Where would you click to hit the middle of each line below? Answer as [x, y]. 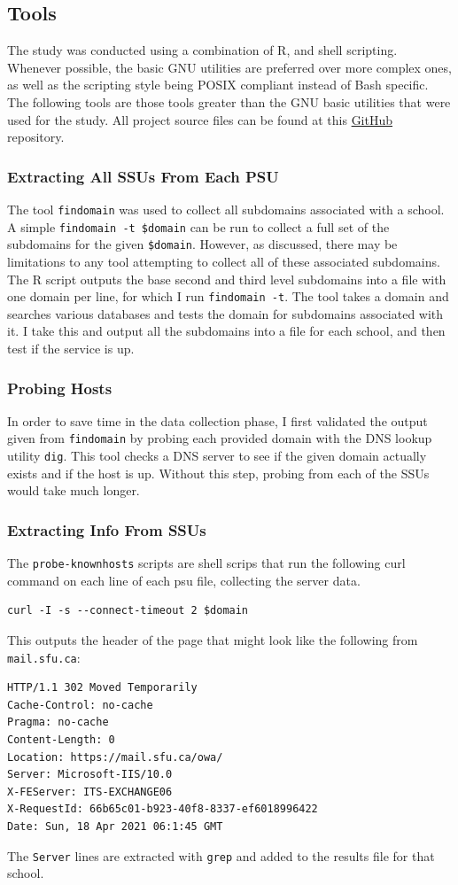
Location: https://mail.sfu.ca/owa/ [115, 757]
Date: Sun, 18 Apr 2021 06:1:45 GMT [115, 826]
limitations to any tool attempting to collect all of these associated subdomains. [224, 261]
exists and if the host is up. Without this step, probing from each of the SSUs [218, 473]
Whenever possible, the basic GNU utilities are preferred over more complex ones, [229, 67]
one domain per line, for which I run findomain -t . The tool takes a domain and [228, 296]
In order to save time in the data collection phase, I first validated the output [217, 420]
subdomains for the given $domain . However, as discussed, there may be [202, 244]
